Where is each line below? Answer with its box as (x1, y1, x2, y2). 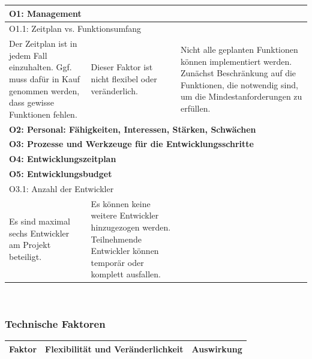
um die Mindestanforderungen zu (180, 90, 302, 103)
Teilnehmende (91, 232, 142, 245)
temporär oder (91, 256, 144, 268)
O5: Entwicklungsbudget (9, 167, 112, 180)
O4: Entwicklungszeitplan (9, 152, 116, 165)
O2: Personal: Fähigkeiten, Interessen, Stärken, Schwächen (9, 122, 256, 135)
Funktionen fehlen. (9, 107, 77, 120)
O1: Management (9, 7, 82, 19)
